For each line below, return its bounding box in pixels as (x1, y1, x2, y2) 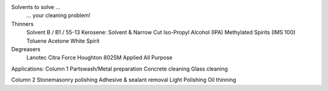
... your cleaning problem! (26, 12, 91, 19)
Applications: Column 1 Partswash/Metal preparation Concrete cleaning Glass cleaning (11, 65, 228, 72)
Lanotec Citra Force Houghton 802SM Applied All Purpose (26, 54, 173, 61)
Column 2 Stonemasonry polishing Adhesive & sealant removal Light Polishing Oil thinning (11, 76, 236, 84)
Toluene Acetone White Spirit (26, 37, 100, 45)
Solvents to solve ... (11, 4, 61, 10)
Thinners (11, 20, 34, 27)
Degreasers (11, 45, 41, 52)
